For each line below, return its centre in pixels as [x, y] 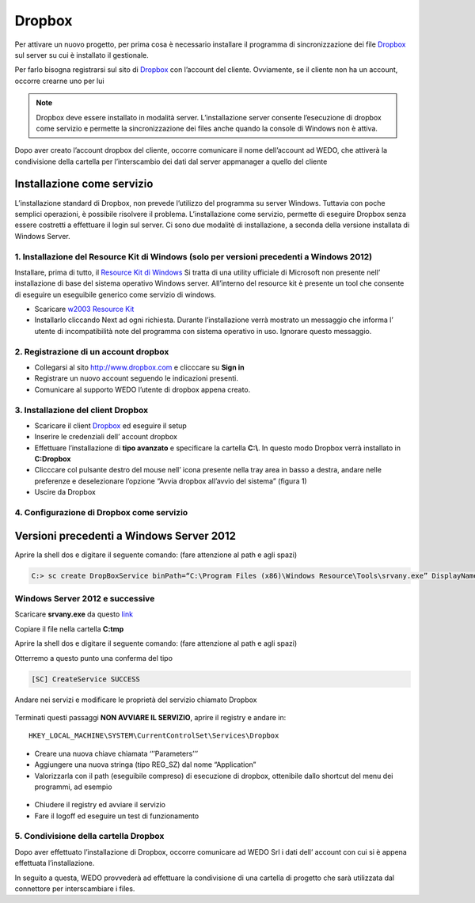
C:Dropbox [53, 459]
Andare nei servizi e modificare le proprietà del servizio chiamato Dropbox [136, 700]
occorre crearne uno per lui [59, 81]
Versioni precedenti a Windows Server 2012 [125, 535]
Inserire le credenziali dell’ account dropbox [106, 437]
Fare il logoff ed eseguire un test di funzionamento [117, 816]
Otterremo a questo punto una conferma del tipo [94, 658]
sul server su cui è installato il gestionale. [82, 55]
